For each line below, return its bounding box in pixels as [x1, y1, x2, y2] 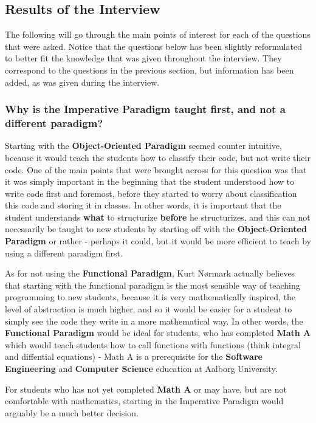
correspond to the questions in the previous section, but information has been [5, 63, 294, 76]
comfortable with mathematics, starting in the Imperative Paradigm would [5, 394, 284, 407]
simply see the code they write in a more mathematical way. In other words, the [5, 314, 303, 327]
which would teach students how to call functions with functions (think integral [5, 338, 301, 351]
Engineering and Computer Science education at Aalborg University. [5, 362, 278, 374]
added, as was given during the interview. [5, 75, 160, 88]
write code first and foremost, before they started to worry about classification [5, 187, 297, 199]
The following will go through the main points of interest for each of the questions [5, 28, 311, 41]
